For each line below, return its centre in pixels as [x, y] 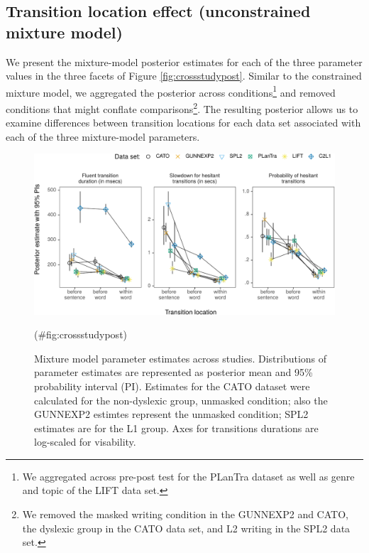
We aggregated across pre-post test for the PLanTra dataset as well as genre [188, 476]
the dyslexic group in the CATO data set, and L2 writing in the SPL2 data [186, 528]
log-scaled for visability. [85, 442]
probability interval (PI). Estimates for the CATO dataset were [172, 386]
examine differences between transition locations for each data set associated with [183, 123]
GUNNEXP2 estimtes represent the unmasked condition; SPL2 [171, 414]
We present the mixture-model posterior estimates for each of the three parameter [184, 61]
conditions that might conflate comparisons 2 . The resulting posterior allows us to [182, 108]
